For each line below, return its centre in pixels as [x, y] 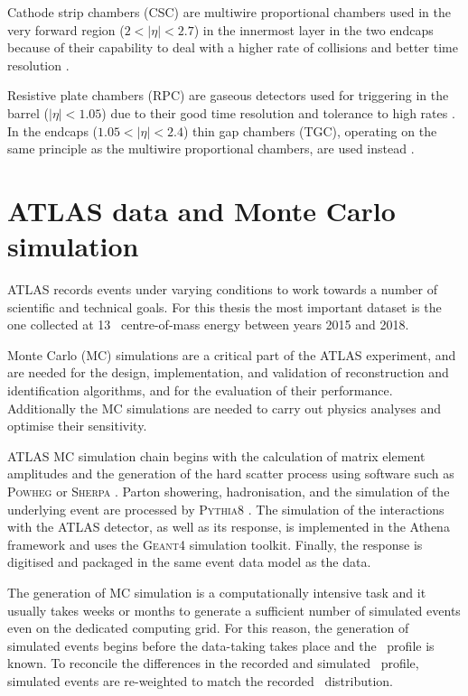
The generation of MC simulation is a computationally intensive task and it [217, 592]
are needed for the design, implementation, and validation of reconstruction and [228, 372]
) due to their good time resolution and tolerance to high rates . [278, 112]
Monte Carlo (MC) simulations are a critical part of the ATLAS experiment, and [232, 354]
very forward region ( [66, 29]
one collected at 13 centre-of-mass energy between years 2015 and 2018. [208, 325]
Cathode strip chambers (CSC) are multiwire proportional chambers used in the [229, 12]
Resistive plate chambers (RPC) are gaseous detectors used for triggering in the [228, 95]
